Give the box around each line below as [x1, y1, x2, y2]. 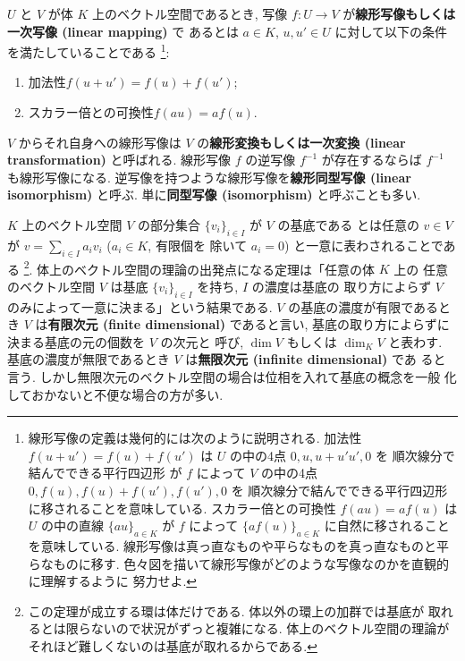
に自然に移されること [324, 516, 450, 535]
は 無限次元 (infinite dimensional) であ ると [185, 350, 446, 369]
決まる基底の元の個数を [7, 332, 145, 351]
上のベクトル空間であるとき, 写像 [91, 4, 288, 22]
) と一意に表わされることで [284, 235, 444, 254]
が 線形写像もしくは [342, 4, 456, 22]
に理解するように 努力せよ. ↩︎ [28, 572, 198, 590]
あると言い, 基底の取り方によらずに [241, 315, 450, 334]
